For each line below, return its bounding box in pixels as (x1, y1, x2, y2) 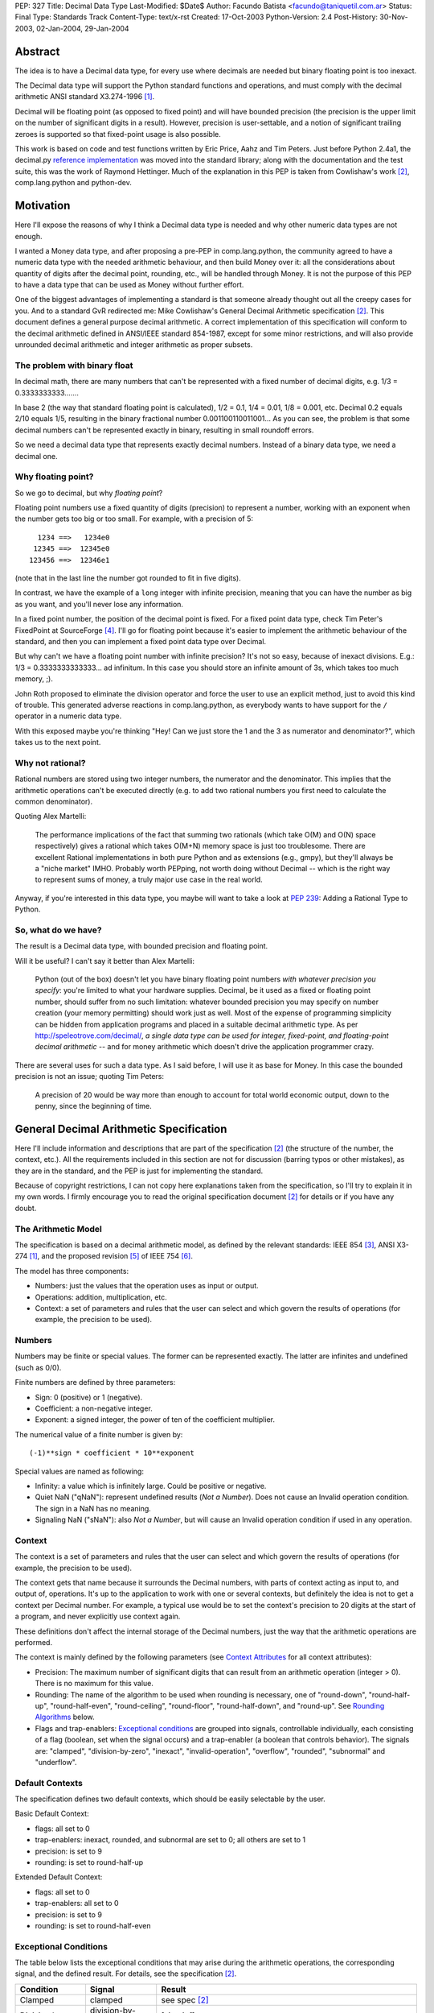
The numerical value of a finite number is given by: (14, 1429, 183, 1439)
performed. (14, 1637, 52, 1647)
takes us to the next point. (14, 738, 101, 747)
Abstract (14, 44, 60, 58)
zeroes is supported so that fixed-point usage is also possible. (14, 129, 221, 138)
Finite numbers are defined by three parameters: (14, 1378, 176, 1387)
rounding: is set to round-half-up (35, 1857, 144, 1867)
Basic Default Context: (14, 1808, 89, 1819)
